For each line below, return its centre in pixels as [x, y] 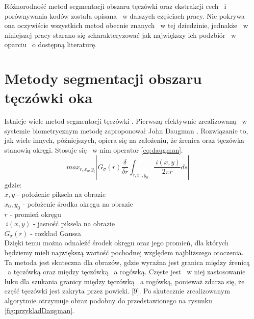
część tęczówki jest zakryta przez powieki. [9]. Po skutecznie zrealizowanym [117, 291]
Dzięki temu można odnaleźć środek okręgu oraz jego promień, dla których [117, 243]
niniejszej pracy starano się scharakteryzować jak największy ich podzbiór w [120, 35]
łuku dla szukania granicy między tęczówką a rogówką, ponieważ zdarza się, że [125, 281]
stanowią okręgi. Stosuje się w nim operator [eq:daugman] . [94, 150]
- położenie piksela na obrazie [61, 194]
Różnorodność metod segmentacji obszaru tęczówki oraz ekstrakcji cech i [115, 6]
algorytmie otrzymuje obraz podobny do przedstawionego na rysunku [108, 300]
